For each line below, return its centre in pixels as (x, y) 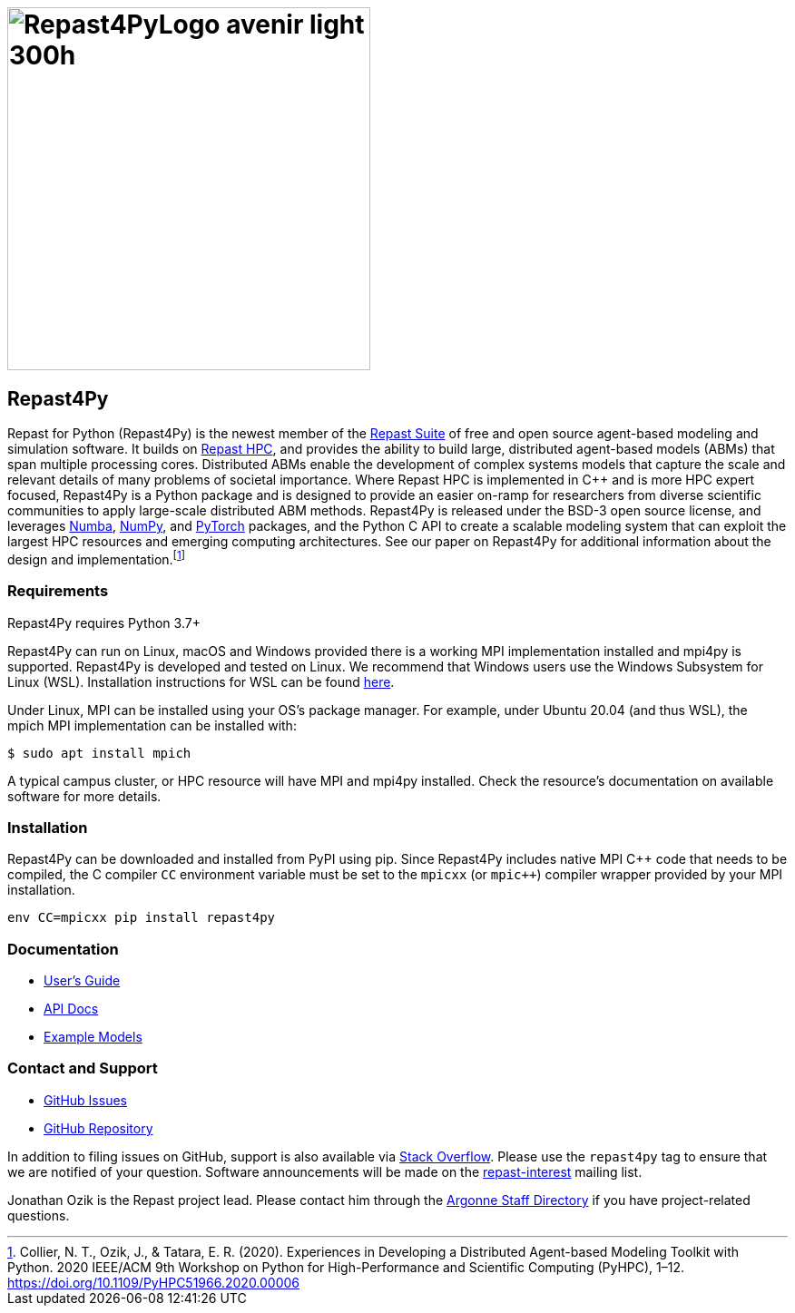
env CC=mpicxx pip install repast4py (142, 918)
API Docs (71, 1009)
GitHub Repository (98, 1128)
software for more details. (84, 796)
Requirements (58, 591)
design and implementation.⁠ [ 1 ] (96, 558)
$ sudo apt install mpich (99, 753)
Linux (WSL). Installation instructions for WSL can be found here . (201, 681)
